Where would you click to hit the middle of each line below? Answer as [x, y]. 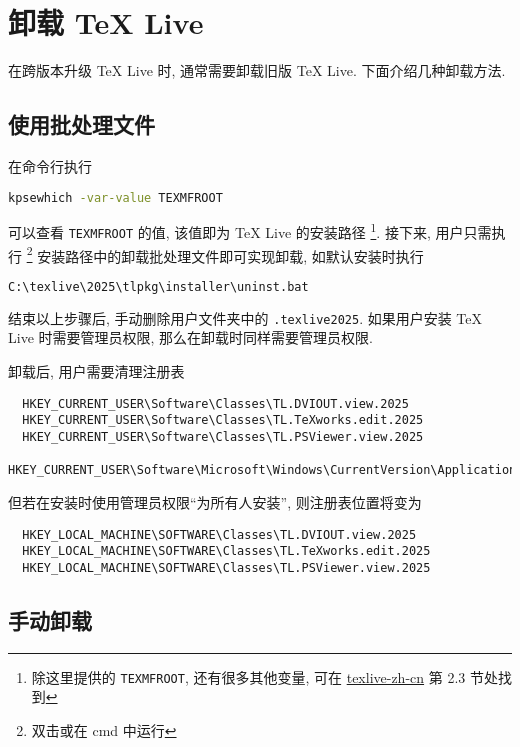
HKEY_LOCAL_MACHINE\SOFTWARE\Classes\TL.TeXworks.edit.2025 [226, 551]
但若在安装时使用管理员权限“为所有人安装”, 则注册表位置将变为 [215, 501]
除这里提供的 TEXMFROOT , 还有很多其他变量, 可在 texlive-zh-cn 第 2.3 [248, 676]
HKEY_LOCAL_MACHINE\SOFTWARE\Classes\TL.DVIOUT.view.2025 [219, 534]
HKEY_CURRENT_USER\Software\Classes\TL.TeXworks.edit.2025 [223, 420]
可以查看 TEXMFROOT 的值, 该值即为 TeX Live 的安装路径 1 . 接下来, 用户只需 [250, 231]
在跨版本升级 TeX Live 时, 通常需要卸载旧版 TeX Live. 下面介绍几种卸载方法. [257, 70]
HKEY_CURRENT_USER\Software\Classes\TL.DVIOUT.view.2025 [215, 403]
